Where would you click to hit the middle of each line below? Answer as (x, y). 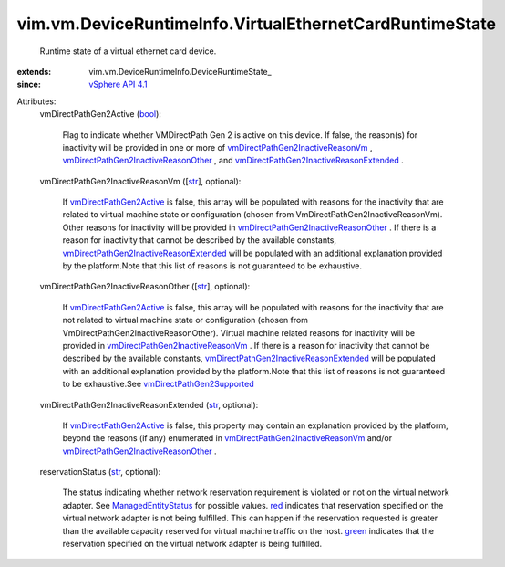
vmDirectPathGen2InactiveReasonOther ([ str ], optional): (145, 287)
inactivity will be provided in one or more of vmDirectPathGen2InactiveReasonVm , (217, 147)
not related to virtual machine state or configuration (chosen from (186, 320)
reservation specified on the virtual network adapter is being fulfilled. (192, 544)
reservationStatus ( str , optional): (100, 472)
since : (29, 84)
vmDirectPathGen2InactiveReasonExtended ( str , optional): (149, 404)
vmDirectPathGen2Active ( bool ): (100, 114)
